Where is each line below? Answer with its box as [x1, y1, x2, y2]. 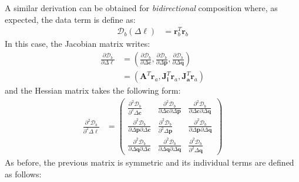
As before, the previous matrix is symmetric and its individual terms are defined [5, 156, 294, 169]
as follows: [5, 167, 42, 180]
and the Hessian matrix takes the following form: [5, 84, 181, 97]
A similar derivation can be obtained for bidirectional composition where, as [5, 2, 278, 13]
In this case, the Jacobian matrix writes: [5, 37, 150, 50]
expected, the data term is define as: [5, 13, 136, 25]
